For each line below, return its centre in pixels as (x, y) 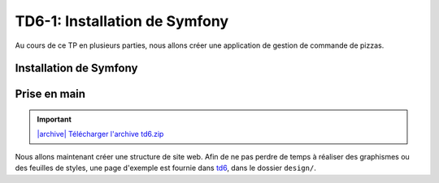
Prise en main (50, 94)
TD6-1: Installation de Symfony (122, 21)
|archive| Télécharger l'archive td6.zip (100, 134)
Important (54, 119)
